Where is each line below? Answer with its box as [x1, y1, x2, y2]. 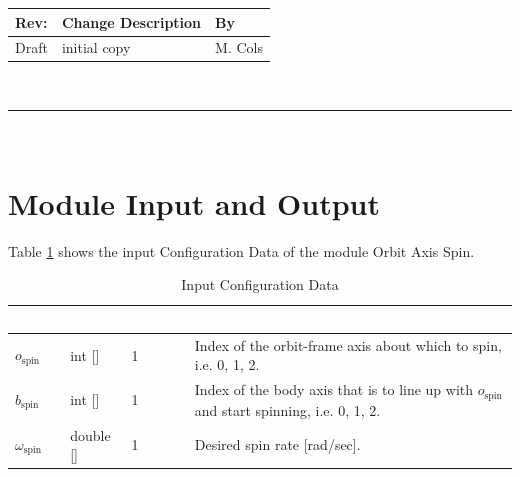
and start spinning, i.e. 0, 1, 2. [194, 399, 381, 420]
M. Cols [215, 37, 263, 58]
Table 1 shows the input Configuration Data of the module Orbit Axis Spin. [8, 240, 475, 261]
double [70, 424, 111, 445]
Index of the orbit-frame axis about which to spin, [194, 334, 502, 355]
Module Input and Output [8, 182, 380, 223]
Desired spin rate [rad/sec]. [194, 434, 361, 455]
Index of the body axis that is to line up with [194, 379, 474, 400]
